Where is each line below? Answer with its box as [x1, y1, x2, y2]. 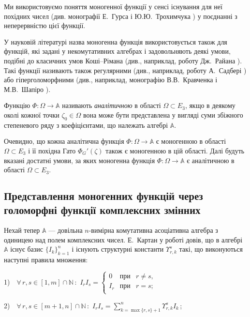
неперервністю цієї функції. [4, 20, 86, 30]
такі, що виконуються [179, 244, 243, 254]
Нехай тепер [4, 225, 40, 235]
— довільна [48, 225, 83, 235]
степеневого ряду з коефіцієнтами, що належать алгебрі [4, 120, 168, 130]
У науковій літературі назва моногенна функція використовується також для [4, 36, 227, 46]
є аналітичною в [187, 155, 235, 165]
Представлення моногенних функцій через [4, 188, 203, 203]
